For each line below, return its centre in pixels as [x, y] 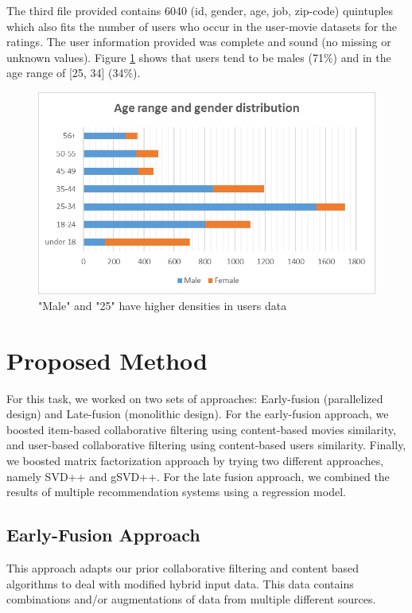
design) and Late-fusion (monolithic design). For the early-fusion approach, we [198, 414]
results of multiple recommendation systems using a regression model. [176, 492]
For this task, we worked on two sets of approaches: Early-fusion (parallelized [195, 398]
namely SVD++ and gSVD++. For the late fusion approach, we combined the [198, 476]
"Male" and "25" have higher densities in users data [163, 305]
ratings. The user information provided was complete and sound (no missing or [199, 42]
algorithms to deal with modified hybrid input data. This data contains [180, 583]
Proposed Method [107, 360]
